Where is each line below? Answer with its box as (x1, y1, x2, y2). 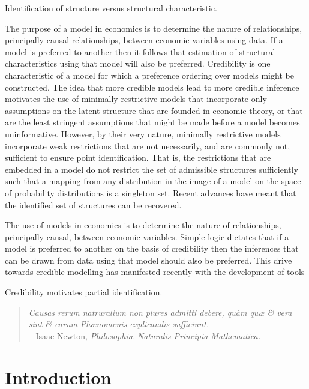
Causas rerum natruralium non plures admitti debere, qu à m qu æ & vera (28, 306, 292, 318)
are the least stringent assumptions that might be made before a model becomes (5, 116, 300, 128)
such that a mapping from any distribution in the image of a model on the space (5, 175, 301, 187)
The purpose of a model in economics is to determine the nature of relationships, (5, 22, 302, 34)
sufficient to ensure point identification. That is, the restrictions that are (5, 151, 271, 164)
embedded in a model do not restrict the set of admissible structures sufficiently (5, 163, 299, 175)
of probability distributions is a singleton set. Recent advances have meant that (5, 186, 296, 199)
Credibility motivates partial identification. (5, 286, 163, 298)
